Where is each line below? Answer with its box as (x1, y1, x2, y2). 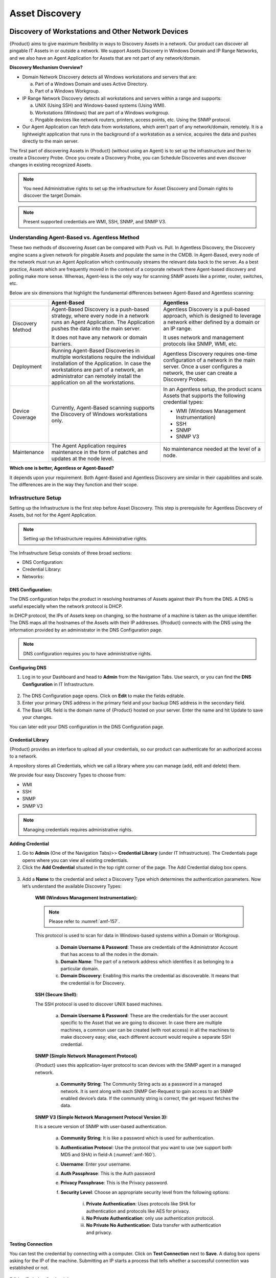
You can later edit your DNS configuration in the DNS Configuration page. (9, 723, 165, 729)
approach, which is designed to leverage (163, 312, 261, 319)
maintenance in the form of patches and (51, 449, 148, 456)
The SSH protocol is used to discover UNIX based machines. (35, 1001, 163, 1007)
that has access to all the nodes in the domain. (60, 951, 158, 957)
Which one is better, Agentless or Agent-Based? (9, 465, 114, 471)
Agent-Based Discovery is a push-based (51, 306, 149, 313)
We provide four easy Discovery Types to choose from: (9, 772, 126, 778)
